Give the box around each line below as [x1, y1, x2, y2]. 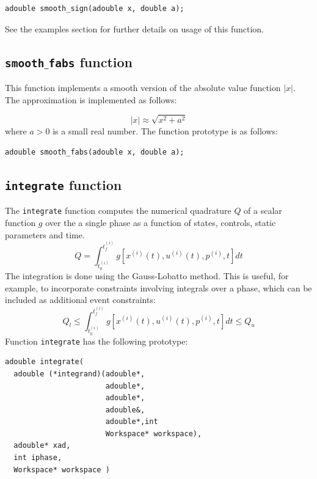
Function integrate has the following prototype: [5, 334, 188, 347]
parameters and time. [5, 228, 85, 241]
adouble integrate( [5, 357, 84, 367]
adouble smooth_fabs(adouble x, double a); [5, 147, 184, 156]
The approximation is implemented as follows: [5, 93, 177, 106]
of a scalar [244, 204, 282, 217]
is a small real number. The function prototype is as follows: [53, 125, 278, 137]
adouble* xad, [13, 441, 71, 450]
